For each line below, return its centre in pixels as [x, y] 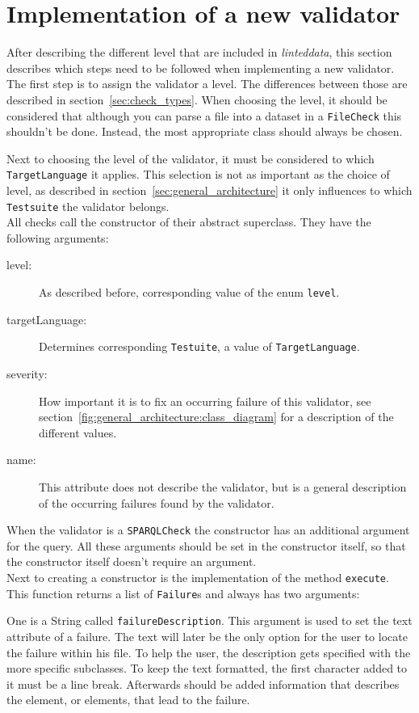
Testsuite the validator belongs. [88, 206]
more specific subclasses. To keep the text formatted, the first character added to [207, 668]
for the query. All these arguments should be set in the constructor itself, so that [206, 545]
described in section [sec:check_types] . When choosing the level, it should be [197, 99]
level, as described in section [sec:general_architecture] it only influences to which [209, 190]
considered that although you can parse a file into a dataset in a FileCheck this [204, 115]
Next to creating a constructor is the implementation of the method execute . [198, 577]
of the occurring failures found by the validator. [157, 502]
